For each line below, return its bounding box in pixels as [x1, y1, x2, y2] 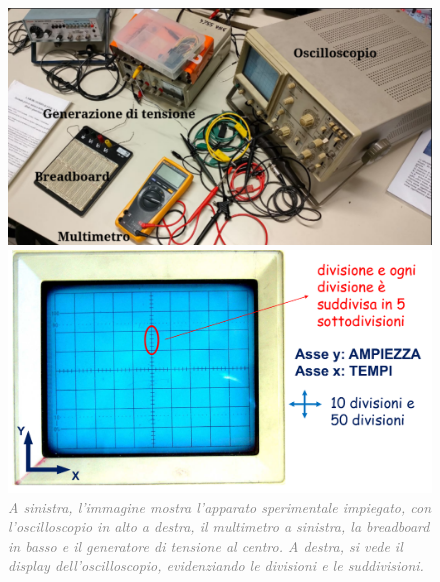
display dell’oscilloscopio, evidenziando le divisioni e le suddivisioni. [8, 555, 424, 576]
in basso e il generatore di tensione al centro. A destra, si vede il [8, 535, 403, 556]
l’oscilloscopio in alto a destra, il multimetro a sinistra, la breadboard [8, 516, 430, 537]
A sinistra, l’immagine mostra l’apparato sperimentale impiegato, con [8, 496, 432, 517]
